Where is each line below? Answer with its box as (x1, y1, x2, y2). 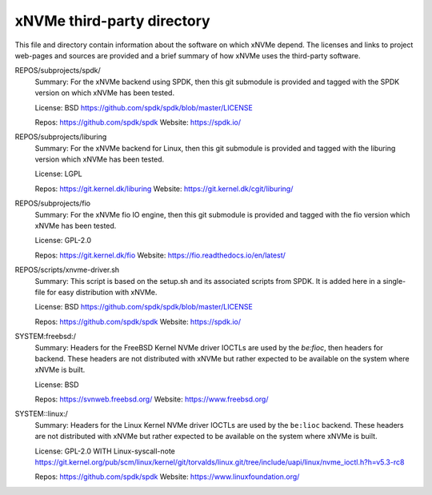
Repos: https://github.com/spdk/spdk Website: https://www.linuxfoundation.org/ (34, 472, 300, 481)
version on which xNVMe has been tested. (34, 88, 175, 98)
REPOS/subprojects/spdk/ (14, 66, 102, 75)
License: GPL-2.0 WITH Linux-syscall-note (34, 446, 176, 456)
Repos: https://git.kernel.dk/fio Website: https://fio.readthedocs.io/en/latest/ (34, 250, 286, 260)
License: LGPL (34, 169, 83, 179)
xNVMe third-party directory (14, 12, 211, 30)
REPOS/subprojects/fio (14, 198, 91, 208)
